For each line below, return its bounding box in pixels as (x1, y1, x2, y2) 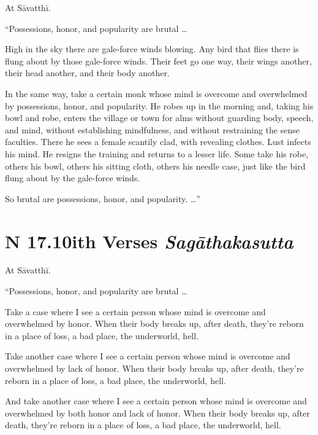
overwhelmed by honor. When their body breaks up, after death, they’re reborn (5, 317, 304, 330)
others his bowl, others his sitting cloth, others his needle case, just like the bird (5, 159, 306, 172)
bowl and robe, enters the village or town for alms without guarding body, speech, (5, 111, 314, 124)
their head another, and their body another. (5, 66, 170, 79)
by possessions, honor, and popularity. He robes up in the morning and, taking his (5, 99, 314, 112)
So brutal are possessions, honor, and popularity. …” (5, 192, 200, 205)
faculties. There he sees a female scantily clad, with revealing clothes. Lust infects (5, 135, 311, 148)
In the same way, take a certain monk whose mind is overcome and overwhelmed (5, 87, 308, 100)
